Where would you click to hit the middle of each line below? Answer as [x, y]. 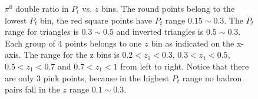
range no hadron [212, 77]
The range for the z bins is [72, 55]
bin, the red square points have [96, 20]
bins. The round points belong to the [168, 8]
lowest [16, 20]
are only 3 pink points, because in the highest [87, 77]
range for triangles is [42, 32]
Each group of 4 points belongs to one [73, 43]
